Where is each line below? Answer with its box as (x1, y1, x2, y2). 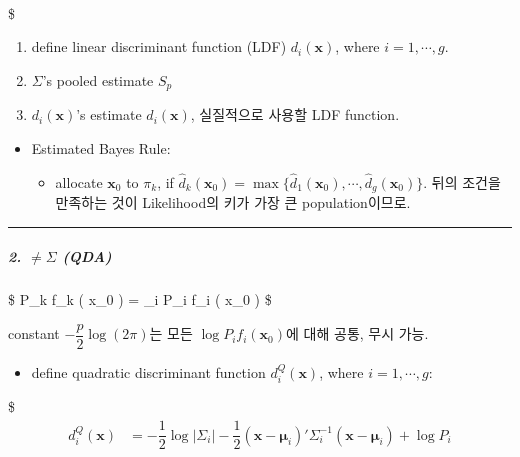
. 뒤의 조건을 (423, 171, 501, 192)
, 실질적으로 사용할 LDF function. (190, 104, 400, 125)
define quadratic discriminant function (31, 362, 266, 383)
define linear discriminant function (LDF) (31, 36, 287, 57)
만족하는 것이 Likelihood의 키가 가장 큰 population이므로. (55, 192, 411, 213)
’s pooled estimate (42, 69, 154, 90)
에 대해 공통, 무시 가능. (286, 323, 429, 344)
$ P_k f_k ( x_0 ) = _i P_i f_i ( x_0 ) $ (8, 289, 272, 310)
